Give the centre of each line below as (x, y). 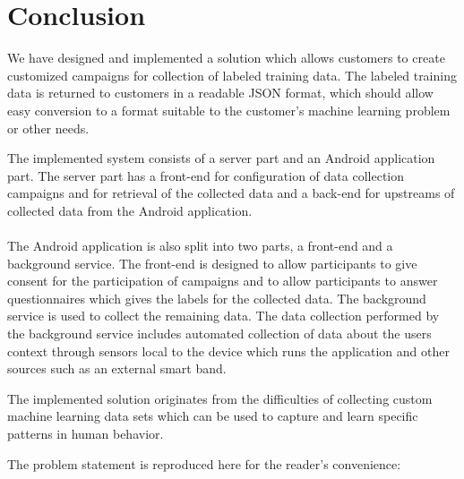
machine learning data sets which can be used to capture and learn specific (213, 416)
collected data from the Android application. (130, 210)
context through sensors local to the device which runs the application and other (228, 351)
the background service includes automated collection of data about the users (219, 334)
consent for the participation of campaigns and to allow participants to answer (223, 281)
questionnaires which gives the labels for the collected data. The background (217, 298)
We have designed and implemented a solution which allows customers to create (226, 58)
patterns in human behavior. (86, 433)
